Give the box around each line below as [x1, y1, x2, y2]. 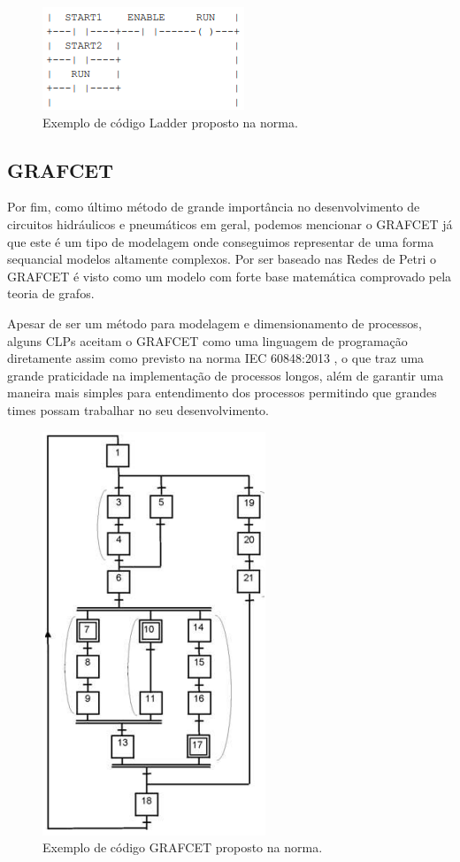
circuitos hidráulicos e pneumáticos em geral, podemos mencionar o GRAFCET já [7, 214, 453, 233]
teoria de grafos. [7, 284, 95, 303]
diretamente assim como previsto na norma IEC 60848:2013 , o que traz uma [7, 349, 425, 367]
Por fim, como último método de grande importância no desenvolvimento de [7, 197, 420, 216]
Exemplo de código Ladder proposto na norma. [42, 112, 298, 131]
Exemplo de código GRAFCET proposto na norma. [42, 838, 323, 857]
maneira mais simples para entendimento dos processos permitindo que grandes [7, 383, 437, 402]
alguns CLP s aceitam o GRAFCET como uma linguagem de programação [7, 331, 408, 350]
